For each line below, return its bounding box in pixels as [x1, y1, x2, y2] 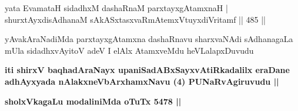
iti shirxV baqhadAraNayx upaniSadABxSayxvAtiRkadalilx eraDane [5, 64, 290, 76]
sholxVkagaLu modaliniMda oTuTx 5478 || [5, 95, 182, 107]
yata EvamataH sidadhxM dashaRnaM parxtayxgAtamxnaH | [5, 2, 228, 13]
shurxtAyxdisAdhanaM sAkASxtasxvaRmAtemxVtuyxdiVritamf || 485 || [5, 13, 266, 25]
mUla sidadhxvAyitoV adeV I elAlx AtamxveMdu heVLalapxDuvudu [5, 44, 254, 56]
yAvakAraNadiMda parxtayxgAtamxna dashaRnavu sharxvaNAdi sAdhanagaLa [5, 33, 293, 45]
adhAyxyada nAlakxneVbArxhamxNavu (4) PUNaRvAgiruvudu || [5, 75, 279, 87]
